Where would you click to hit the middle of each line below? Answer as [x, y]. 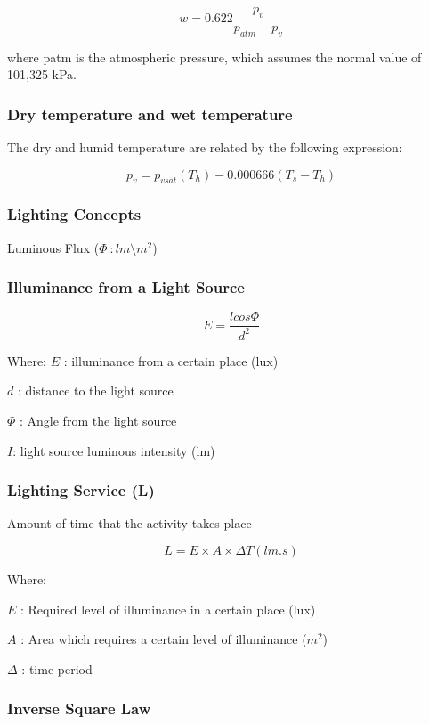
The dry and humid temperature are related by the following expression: [205, 147]
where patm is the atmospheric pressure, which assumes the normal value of [214, 57]
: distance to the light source [95, 390]
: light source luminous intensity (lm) [114, 450]
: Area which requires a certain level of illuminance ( [164, 639]
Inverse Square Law [79, 708]
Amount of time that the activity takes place [130, 523]
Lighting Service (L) [81, 490]
